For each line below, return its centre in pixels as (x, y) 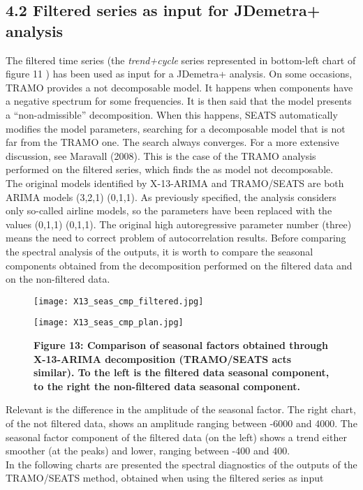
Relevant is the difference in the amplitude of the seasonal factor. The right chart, (181, 409)
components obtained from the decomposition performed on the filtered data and (179, 265)
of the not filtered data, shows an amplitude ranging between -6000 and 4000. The (181, 423)
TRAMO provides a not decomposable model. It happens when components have (179, 87)
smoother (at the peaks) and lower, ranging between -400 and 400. (148, 451)
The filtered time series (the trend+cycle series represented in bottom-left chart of (181, 60)
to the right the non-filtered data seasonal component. (167, 386)
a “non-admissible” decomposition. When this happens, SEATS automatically (172, 114)
